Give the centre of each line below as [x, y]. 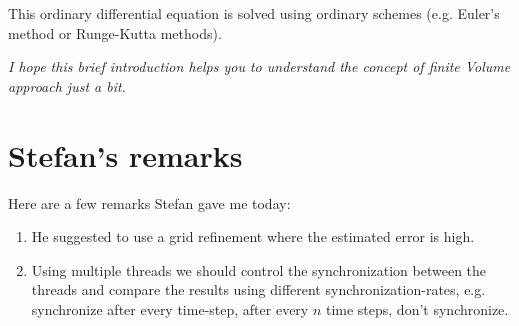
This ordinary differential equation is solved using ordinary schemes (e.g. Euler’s [254, 13]
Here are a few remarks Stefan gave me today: [149, 202]
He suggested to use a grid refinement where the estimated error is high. [253, 236]
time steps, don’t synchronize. [417, 308]
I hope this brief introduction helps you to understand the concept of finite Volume [259, 66]
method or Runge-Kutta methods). [115, 32]
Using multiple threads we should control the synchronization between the [259, 269]
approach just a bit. [67, 85]
